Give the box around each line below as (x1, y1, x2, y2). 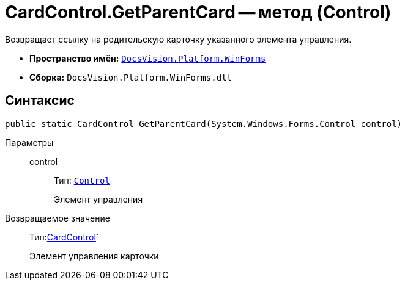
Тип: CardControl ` (29, 231, 99, 242)
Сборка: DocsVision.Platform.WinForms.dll (29, 71, 232, 82)
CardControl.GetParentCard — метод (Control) (5, 2, 392, 23)
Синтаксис (5, 93, 75, 109)
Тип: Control (54, 175, 110, 186)
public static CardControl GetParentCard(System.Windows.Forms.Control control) (5, 118, 403, 129)
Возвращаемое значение (5, 212, 110, 223)
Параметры (5, 137, 54, 148)
